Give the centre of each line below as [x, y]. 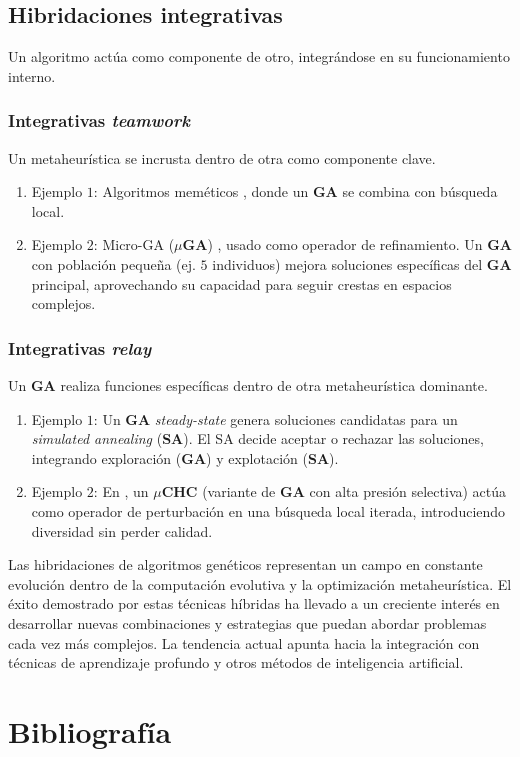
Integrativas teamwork [99, 120]
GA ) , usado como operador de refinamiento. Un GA [347, 244]
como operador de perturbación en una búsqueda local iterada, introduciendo [268, 510]
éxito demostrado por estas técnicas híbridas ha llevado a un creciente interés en [254, 603]
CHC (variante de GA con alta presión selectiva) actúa [334, 491]
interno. [32, 75]
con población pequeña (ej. [113, 263]
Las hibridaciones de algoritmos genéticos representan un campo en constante [245, 564]
